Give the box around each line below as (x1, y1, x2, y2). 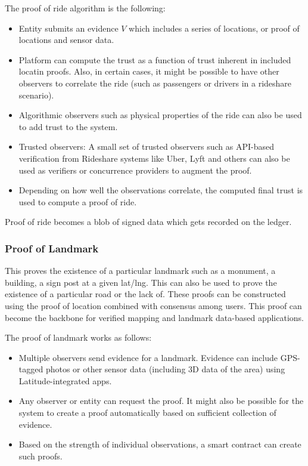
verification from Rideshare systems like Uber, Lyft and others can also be (18, 152, 290, 164)
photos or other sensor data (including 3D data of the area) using (45, 363, 285, 375)
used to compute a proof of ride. (18, 195, 137, 208)
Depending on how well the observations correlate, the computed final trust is (18, 184, 303, 196)
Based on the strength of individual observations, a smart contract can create (18, 438, 301, 450)
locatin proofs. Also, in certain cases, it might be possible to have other (18, 65, 279, 78)
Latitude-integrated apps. (18, 374, 112, 387)
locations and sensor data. (18, 33, 114, 46)
